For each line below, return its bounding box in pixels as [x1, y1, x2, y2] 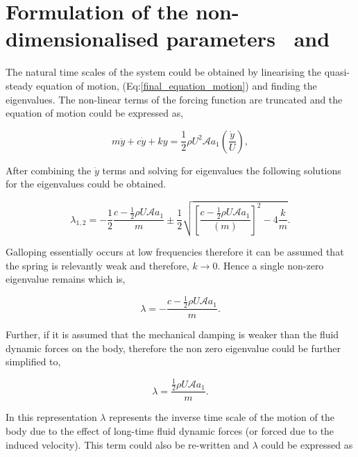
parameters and [166, 24, 330, 53]
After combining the [6, 163, 92, 177]
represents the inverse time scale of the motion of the [109, 410, 334, 424]
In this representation [6, 410, 97, 424]
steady [6, 78, 33, 92]
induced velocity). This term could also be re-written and [6, 437, 250, 451]
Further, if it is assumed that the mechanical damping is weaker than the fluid [6, 327, 339, 342]
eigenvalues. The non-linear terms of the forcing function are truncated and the [6, 92, 343, 106]
